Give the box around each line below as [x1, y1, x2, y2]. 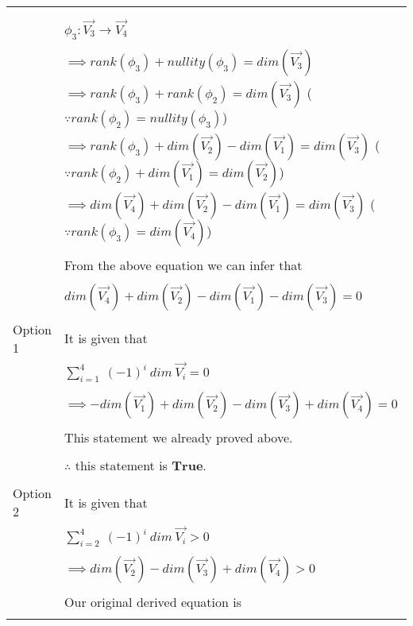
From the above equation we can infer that [64, 255, 303, 274]
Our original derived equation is [64, 593, 242, 612]
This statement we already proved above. [64, 428, 293, 447]
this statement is [75, 456, 168, 475]
